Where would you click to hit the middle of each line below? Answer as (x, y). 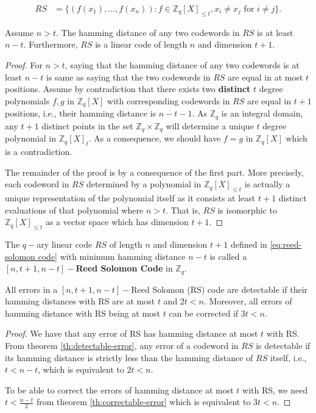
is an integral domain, (262, 113)
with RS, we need (275, 390)
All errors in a (31, 289)
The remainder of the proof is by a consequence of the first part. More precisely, (154, 172)
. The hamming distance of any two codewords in (148, 32)
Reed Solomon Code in (124, 268)
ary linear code (65, 244)
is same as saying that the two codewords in (128, 77)
